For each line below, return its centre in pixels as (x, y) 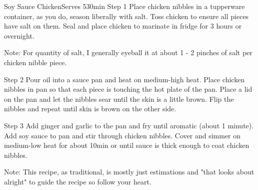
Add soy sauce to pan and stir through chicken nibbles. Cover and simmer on (122, 135)
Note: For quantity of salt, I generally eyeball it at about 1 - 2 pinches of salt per (128, 52)
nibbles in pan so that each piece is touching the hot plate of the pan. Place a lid (128, 89)
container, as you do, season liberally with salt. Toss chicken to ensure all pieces (126, 16)
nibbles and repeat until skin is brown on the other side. (90, 109)
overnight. (19, 35)
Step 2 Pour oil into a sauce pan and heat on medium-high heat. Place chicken (124, 79)
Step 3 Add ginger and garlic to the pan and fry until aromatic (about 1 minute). (129, 125)
